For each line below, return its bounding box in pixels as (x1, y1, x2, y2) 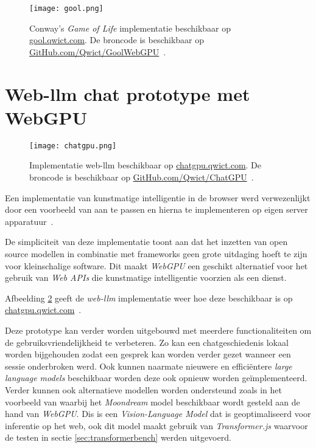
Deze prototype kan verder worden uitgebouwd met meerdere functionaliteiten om (5, 323, 312, 336)
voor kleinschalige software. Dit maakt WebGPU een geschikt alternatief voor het (5, 259, 308, 272)
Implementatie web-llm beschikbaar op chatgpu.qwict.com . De (29, 159, 262, 171)
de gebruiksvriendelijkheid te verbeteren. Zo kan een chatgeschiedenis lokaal (5, 336, 289, 348)
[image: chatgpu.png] (29, 141, 117, 150)
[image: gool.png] (29, 4, 104, 13)
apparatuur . (5, 215, 54, 227)
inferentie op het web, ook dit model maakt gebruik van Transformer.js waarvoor (5, 419, 308, 432)
